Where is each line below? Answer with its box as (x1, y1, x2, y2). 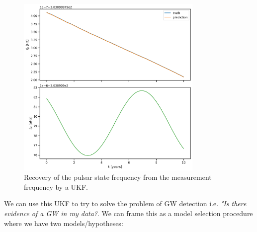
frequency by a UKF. (24, 181, 88, 192)
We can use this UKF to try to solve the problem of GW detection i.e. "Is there (4, 198, 247, 209)
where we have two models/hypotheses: (4, 218, 123, 228)
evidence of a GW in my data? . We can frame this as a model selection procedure (4, 208, 253, 218)
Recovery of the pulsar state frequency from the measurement (24, 172, 212, 182)
